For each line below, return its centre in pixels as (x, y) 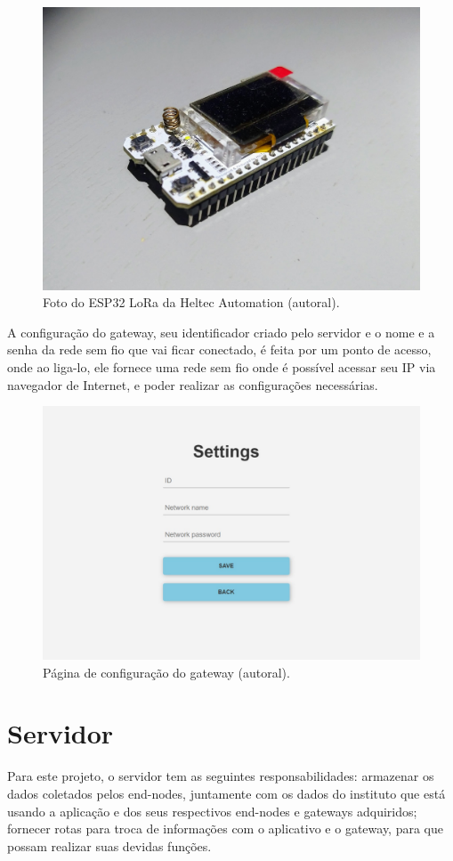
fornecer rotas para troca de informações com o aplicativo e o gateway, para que (225, 829)
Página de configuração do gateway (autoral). (166, 672)
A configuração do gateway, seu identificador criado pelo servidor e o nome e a (221, 332)
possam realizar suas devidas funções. (109, 845)
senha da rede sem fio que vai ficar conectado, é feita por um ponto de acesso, (219, 349)
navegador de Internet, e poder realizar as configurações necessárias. (193, 384)
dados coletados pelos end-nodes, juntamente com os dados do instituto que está (226, 793)
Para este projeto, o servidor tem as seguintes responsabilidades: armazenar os (221, 776)
